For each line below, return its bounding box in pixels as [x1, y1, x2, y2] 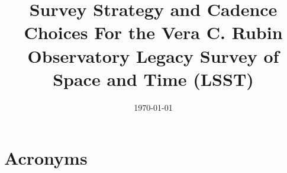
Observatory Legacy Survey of [27, 43, 279, 68]
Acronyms [4, 146, 88, 170]
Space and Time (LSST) [53, 66, 254, 91]
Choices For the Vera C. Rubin [24, 20, 283, 44]
